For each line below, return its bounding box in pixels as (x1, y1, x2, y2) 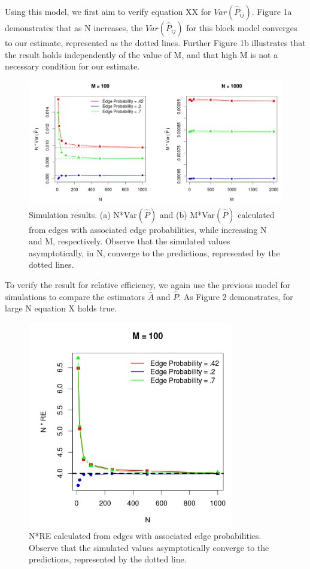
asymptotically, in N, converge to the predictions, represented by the (29, 246, 280, 259)
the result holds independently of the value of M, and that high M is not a (5, 48, 278, 60)
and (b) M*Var (159, 208, 215, 220)
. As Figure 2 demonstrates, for (178, 290, 293, 302)
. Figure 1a (251, 5, 292, 17)
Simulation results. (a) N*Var (29, 208, 137, 220)
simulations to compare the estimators (5, 290, 145, 302)
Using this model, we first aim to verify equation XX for (5, 5, 211, 17)
